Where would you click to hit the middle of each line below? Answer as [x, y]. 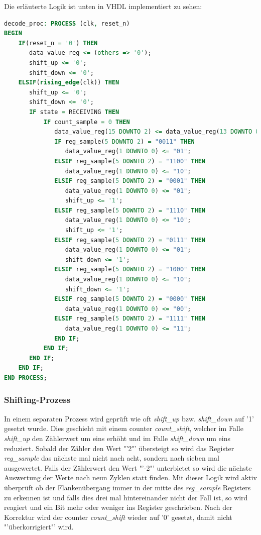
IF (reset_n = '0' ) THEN [58, 43]
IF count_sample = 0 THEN [87, 122]
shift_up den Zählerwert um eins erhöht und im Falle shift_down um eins [117, 438]
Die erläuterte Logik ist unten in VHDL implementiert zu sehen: [103, 6]
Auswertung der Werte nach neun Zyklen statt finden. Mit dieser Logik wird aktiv [130, 477]
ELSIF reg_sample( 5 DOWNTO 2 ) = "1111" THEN [130, 319]
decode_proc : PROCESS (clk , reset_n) [67, 23]
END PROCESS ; [26, 378]
